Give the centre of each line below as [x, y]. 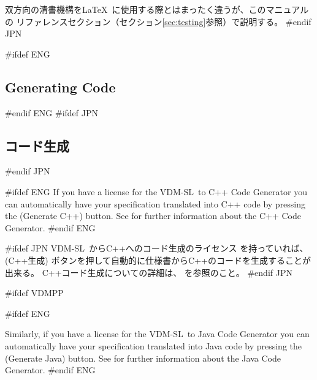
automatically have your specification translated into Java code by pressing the [154, 345]
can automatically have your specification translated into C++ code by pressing [155, 203]
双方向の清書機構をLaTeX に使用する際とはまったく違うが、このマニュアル [157, 9]
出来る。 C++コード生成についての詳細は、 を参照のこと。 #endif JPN [149, 272]
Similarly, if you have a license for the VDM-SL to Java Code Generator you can [157, 334]
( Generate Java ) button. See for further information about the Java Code [143, 358]
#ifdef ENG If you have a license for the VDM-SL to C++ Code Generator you [156, 191]
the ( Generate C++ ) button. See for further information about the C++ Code [153, 216]
